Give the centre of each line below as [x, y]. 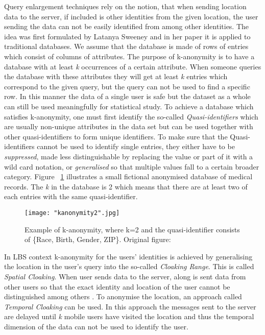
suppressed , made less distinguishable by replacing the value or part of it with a [129, 156]
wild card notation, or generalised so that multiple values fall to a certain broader [132, 166]
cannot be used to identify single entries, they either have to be [136, 146]
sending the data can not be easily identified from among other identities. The [127, 26]
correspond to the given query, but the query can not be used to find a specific [127, 86]
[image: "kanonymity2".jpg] [72, 213]
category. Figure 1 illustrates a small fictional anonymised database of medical [128, 176]
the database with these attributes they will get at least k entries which [116, 76]
